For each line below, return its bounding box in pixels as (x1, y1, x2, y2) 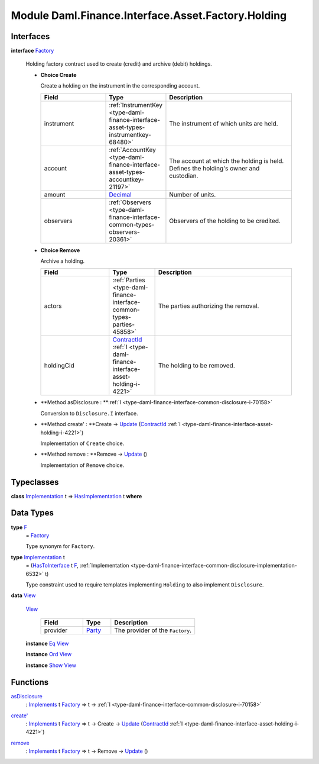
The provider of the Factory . (114, 626, 192, 634)
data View (11, 592, 36, 599)
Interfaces (11, 31, 50, 41)
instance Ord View (25, 651, 72, 658)
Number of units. (169, 190, 216, 198)
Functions (11, 677, 49, 687)
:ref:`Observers (109, 198, 152, 207)
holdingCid (44, 362, 74, 370)
